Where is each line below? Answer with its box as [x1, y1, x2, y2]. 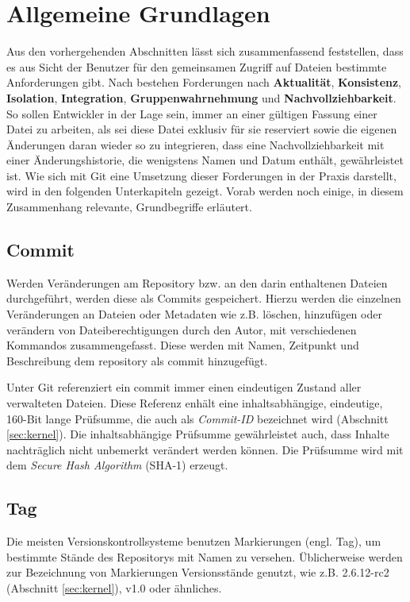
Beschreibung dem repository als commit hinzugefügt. [6, 352, 268, 369]
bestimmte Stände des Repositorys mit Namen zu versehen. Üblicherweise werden [6, 548, 403, 565]
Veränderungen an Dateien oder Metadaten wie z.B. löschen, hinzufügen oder [6, 306, 382, 322]
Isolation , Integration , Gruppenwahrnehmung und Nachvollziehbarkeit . [6, 89, 397, 106]
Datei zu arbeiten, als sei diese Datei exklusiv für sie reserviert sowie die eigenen [6, 121, 397, 137]
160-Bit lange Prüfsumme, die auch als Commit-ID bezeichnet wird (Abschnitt [6, 410, 389, 426]
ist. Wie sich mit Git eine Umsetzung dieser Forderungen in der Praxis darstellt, [6, 167, 397, 183]
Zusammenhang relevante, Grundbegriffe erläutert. [6, 199, 252, 215]
